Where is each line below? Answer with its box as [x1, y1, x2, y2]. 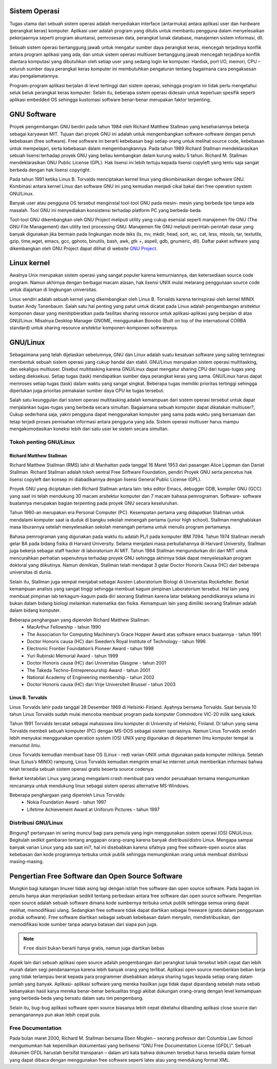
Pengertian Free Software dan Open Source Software [9, 872, 183, 881]
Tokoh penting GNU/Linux [9, 438, 75, 445]
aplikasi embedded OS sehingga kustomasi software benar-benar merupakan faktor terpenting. [9, 96, 211, 103]
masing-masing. [9, 859, 44, 865]
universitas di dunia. [9, 569, 52, 575]
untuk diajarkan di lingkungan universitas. [9, 286, 97, 293]
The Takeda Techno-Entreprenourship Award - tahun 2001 [27, 667, 150, 673]
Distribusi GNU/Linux [9, 819, 64, 826]
